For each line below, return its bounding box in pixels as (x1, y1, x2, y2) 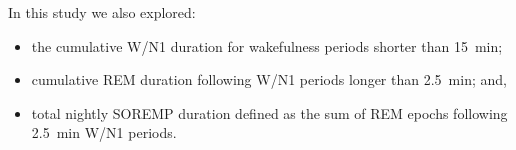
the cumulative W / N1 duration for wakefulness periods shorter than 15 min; (31, 35, 503, 56)
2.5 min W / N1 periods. (31, 122, 177, 143)
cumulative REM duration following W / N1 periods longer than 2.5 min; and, (31, 69, 507, 90)
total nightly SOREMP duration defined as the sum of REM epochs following (31, 102, 508, 123)
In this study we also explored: (8, 2, 196, 22)
